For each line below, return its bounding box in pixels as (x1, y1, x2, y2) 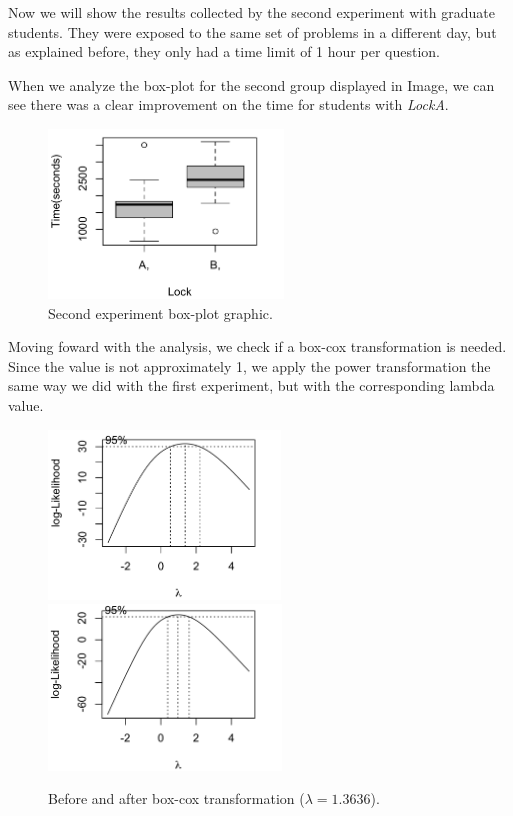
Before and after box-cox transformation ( (48, 788, 305, 809)
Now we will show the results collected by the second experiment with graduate (8, 2, 495, 22)
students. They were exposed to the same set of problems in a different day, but (8, 21, 497, 42)
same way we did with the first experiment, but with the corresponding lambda (8, 375, 495, 396)
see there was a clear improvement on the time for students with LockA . (8, 94, 449, 115)
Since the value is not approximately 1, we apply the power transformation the (8, 355, 491, 376)
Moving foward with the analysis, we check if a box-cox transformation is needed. (8, 336, 507, 357)
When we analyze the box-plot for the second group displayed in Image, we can (8, 74, 495, 95)
